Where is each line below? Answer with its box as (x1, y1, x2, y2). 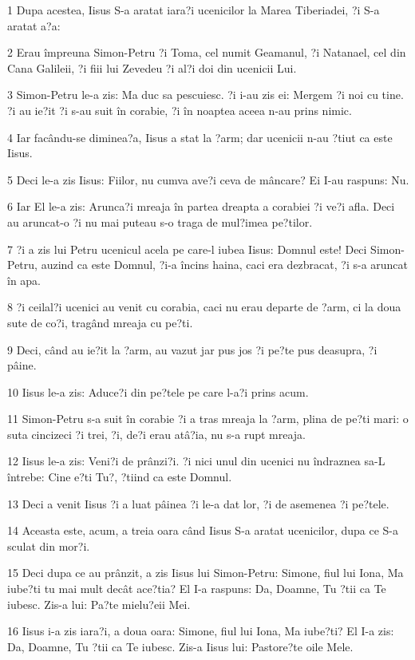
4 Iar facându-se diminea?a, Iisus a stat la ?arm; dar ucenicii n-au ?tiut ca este (7, 128, 393, 145)
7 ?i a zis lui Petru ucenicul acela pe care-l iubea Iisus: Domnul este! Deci (7, 240, 367, 257)
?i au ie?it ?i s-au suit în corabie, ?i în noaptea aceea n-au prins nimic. (7, 101, 352, 118)
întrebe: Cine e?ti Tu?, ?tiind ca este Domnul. (7, 468, 232, 485)
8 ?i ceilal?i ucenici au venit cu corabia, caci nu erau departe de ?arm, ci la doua (7, 298, 401, 315)
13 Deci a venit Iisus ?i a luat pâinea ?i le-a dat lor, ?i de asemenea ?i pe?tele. (7, 495, 389, 512)
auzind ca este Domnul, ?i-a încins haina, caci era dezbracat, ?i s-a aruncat (41, 256, 409, 273)
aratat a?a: (7, 17, 61, 34)
